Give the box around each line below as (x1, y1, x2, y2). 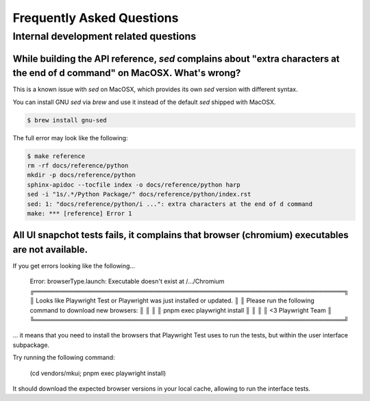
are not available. (12, 244, 88, 255)
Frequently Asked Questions (12, 10, 179, 25)
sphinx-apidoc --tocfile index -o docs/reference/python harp (27, 181, 241, 188)
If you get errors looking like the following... (12, 262, 136, 270)
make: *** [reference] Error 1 (27, 209, 133, 217)
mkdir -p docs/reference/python (27, 171, 136, 179)
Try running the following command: (12, 353, 116, 362)
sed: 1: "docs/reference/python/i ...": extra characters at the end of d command (27, 200, 313, 208)
